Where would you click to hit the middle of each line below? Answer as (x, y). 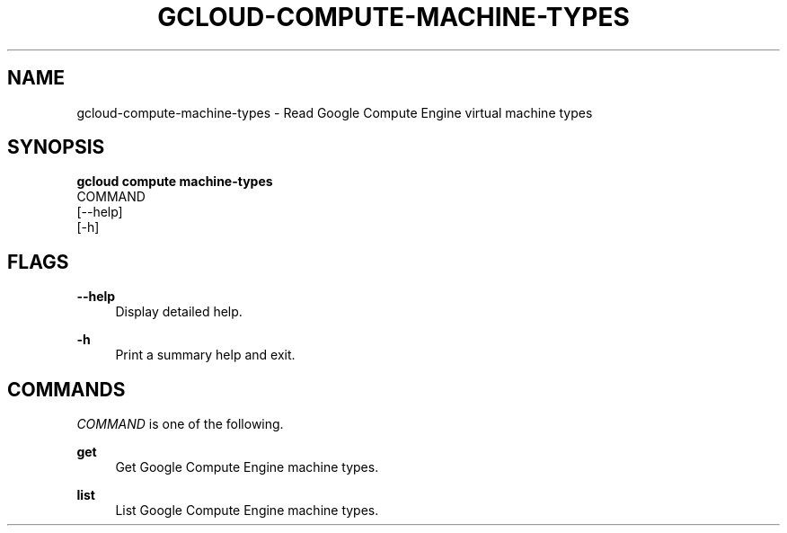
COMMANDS (66, 389)
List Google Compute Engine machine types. (247, 511)
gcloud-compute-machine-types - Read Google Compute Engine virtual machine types (335, 112)
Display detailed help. (179, 312)
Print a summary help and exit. (205, 355)
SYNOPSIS (56, 147)
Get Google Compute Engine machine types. (247, 467)
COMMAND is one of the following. (180, 424)
